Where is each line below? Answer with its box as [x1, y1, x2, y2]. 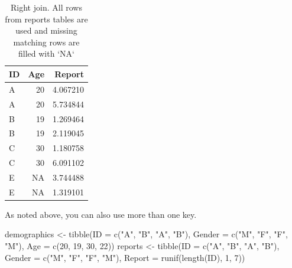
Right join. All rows [11, 1, 82, 13]
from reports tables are [5, 12, 88, 25]
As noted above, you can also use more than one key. [5, 208, 197, 220]
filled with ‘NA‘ [18, 47, 74, 60]
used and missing [15, 24, 77, 37]
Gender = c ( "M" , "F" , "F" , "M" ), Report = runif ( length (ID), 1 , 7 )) [5, 251, 245, 263]
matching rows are [13, 35, 80, 48]
